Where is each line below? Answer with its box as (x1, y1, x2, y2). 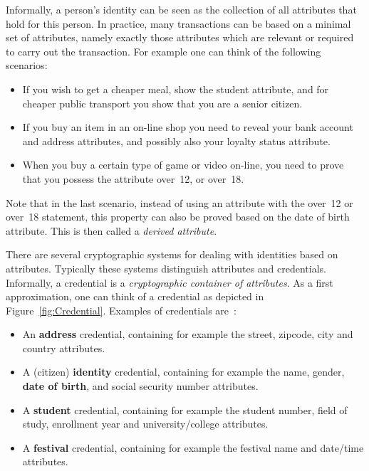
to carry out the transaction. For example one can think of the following (6, 43, 321, 58)
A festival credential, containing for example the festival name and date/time (22, 440, 364, 455)
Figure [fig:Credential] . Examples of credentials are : (6, 302, 237, 317)
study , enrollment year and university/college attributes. (22, 416, 269, 431)
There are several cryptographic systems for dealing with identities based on (6, 247, 338, 262)
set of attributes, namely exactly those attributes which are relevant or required (6, 30, 354, 45)
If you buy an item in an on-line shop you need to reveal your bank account (22, 120, 353, 134)
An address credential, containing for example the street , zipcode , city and (22, 327, 353, 342)
